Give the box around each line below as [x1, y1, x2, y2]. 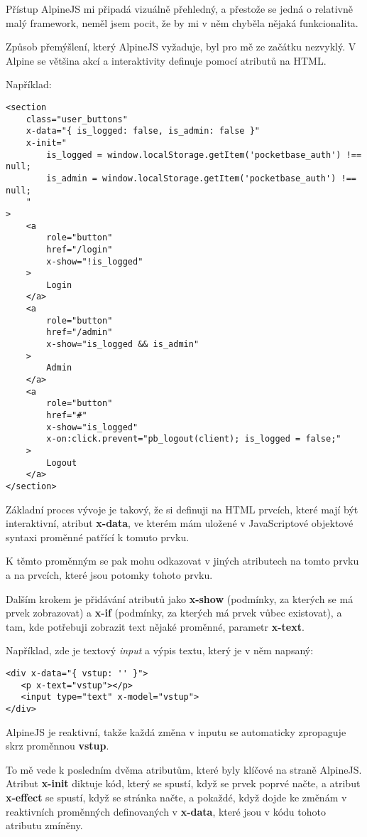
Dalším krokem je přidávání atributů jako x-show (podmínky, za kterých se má [6, 591, 354, 606]
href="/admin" [46, 327, 113, 338]
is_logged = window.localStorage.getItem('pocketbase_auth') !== [46, 149, 362, 160]
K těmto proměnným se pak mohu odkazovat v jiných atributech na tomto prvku [6, 553, 359, 568]
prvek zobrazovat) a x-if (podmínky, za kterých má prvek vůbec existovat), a [6, 605, 342, 620]
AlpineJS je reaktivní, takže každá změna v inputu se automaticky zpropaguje [6, 724, 346, 739]
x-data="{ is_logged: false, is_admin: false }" [26, 126, 260, 137]
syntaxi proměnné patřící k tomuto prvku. [6, 529, 190, 544]
